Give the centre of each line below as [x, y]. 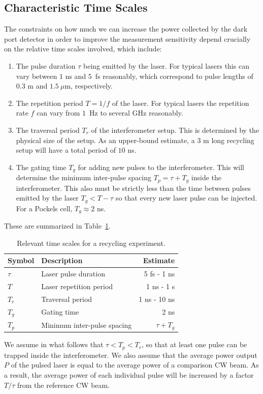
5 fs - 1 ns [159, 274]
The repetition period [50, 103]
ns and [76, 76]
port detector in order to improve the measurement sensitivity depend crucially [127, 38]
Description [62, 260]
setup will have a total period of [66, 150]
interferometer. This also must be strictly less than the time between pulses [133, 188]
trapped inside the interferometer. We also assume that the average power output [131, 355]
